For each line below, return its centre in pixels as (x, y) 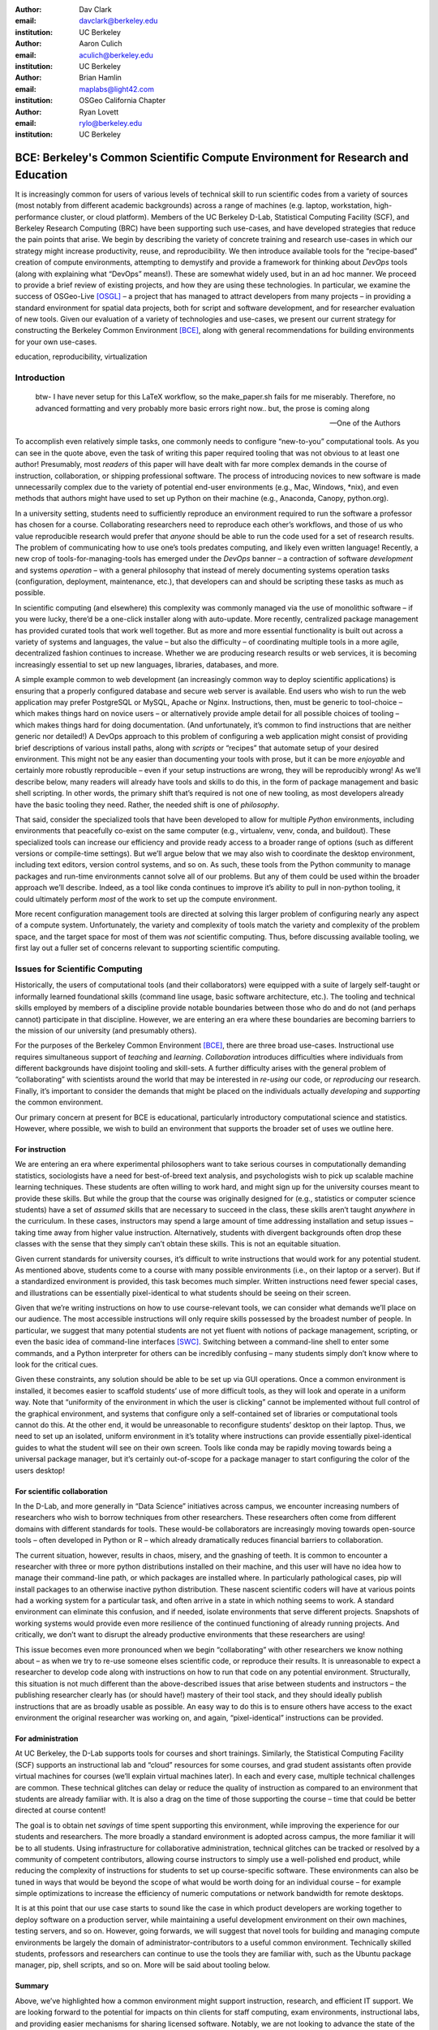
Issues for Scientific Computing (79, 969)
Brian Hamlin (100, 78)
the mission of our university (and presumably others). (106, 1030)
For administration (47, 1738)
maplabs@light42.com (116, 89)
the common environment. (59, 1102)
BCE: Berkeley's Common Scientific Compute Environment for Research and (212, 158)
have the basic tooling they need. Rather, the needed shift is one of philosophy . (147, 805)
